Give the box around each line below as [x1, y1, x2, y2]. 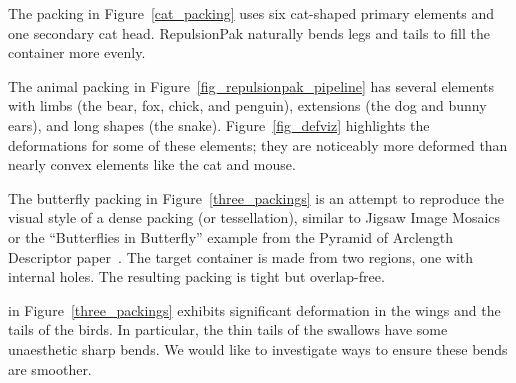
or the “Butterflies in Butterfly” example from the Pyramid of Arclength [8, 226, 454, 247]
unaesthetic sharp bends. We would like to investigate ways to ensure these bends [8, 338, 508, 359]
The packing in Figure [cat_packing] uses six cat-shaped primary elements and [8, 3, 495, 23]
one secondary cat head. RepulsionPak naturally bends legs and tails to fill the [8, 22, 490, 43]
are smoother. [8, 358, 92, 379]
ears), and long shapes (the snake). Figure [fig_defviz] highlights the [8, 114, 430, 135]
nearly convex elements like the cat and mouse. [8, 154, 296, 175]
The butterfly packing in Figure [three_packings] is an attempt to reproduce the [8, 187, 505, 208]
